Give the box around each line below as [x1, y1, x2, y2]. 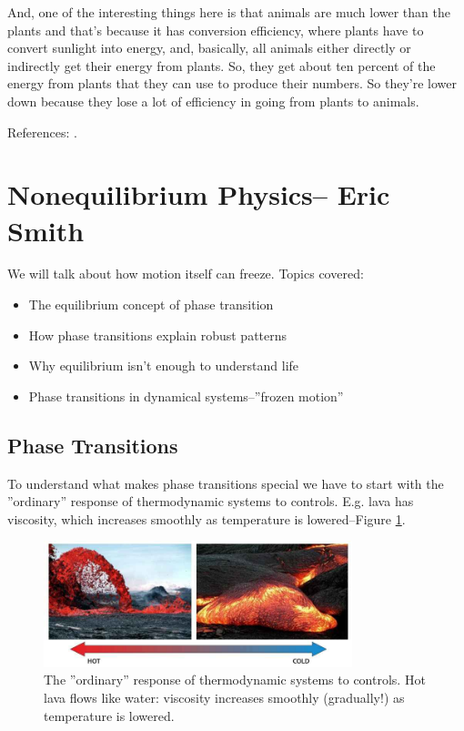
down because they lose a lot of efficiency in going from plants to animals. [7, 91, 419, 110]
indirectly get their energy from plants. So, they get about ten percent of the [7, 56, 436, 75]
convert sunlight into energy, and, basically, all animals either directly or [7, 38, 411, 57]
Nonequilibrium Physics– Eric [7, 176, 390, 213]
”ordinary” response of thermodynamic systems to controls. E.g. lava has [7, 492, 414, 511]
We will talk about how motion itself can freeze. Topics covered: [7, 264, 364, 283]
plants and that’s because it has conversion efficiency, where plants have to [7, 20, 424, 39]
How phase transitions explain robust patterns [28, 325, 287, 344]
